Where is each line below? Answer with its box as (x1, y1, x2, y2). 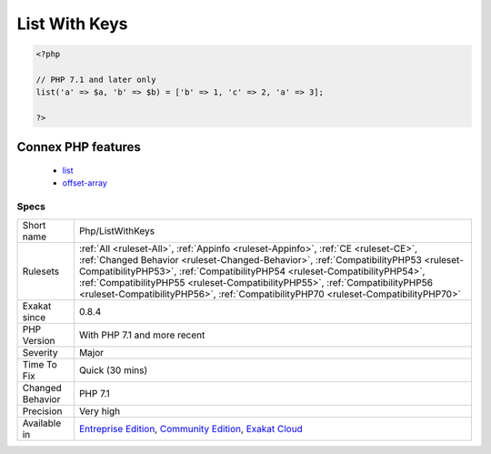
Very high (78, 405, 121, 418)
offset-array (62, 177, 108, 188)
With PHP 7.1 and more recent (78, 328, 205, 341)
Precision (22, 405, 63, 418)
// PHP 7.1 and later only (35, 74, 156, 85)
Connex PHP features (16, 139, 141, 155)
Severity (22, 346, 58, 358)
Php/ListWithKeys (78, 224, 155, 237)
